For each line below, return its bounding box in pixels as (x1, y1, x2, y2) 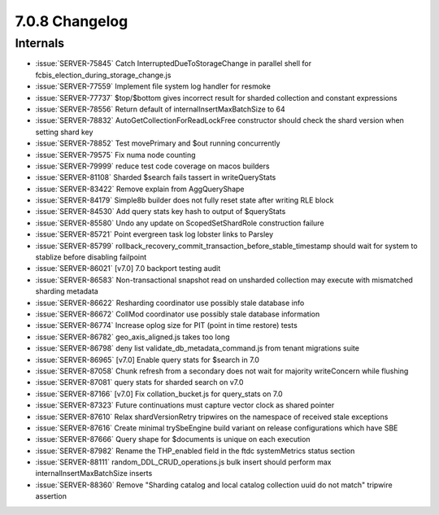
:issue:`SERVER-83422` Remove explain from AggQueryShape (35, 184, 245, 194)
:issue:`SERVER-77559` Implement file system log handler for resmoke (35, 81, 272, 91)
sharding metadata (35, 286, 99, 296)
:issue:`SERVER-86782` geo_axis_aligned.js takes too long (35, 332, 230, 342)
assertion (35, 491, 67, 501)
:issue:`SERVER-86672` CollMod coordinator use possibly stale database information (35, 309, 320, 319)
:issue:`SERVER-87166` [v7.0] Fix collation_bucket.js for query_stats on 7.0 (35, 389, 284, 399)
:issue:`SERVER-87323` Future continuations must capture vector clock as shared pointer (35, 400, 335, 410)
